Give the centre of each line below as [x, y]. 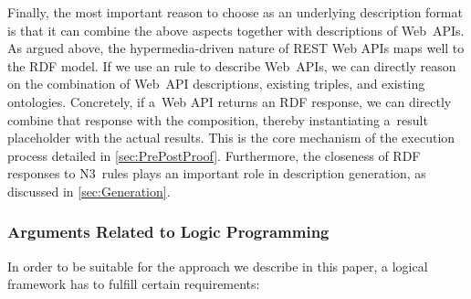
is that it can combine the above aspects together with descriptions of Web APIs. [236, 30]
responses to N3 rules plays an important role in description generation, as [217, 173]
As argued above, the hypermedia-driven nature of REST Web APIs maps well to [236, 48]
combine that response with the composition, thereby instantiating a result [218, 119]
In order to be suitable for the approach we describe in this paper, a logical [218, 266]
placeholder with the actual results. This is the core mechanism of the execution [231, 138]
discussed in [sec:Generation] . [89, 191]
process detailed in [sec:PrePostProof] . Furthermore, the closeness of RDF [214, 155]
